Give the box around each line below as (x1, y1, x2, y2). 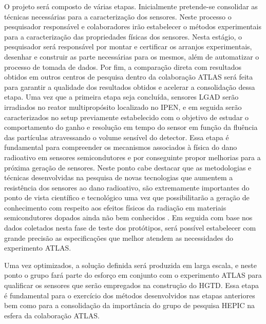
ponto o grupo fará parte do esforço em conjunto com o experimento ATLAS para (4, 270, 262, 280)
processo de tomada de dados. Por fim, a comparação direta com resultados (4, 61, 241, 72)
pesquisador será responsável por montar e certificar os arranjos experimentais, (4, 41, 252, 52)
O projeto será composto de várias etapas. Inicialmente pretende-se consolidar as (4, 1, 258, 11)
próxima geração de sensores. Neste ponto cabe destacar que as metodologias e (4, 162, 252, 173)
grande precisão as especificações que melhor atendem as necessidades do (4, 232, 233, 243)
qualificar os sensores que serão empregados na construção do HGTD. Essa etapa (4, 280, 259, 291)
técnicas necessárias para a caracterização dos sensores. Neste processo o (4, 11, 232, 22)
